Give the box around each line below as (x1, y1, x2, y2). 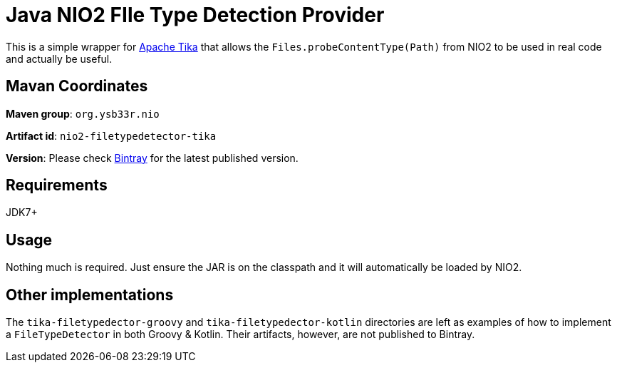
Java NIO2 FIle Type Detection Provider (6, 3, 385, 27)
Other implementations (6, 285, 174, 304)
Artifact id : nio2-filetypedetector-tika (6, 129, 217, 142)
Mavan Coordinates (6, 77, 148, 96)
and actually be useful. (6, 52, 113, 65)
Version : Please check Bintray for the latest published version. (6, 151, 299, 164)
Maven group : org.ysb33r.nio (6, 107, 160, 120)
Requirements (6, 176, 108, 195)
